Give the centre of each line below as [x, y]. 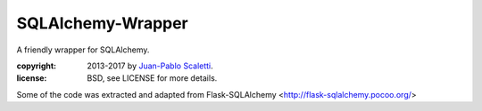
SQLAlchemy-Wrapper [103, 23]
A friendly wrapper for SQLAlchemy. [83, 50]
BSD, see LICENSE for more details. [152, 78]
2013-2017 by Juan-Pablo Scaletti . [150, 66]
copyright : [37, 66]
